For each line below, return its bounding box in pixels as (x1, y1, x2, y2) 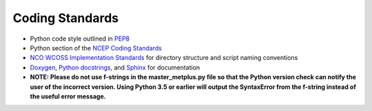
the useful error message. (30, 92, 106, 100)
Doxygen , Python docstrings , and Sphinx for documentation (30, 63, 200, 72)
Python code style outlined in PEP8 (30, 34, 130, 43)
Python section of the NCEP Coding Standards (30, 43, 162, 52)
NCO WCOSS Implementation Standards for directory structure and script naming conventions (30, 54, 298, 62)
